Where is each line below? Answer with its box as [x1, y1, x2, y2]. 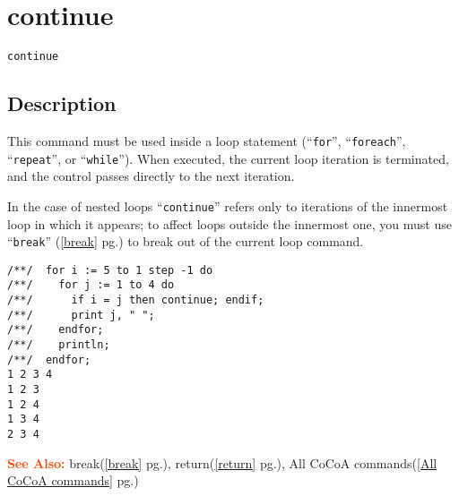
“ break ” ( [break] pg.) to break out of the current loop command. [7, 232, 364, 251]
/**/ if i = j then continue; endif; [7, 294, 264, 307]
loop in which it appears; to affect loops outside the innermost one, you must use [7, 214, 452, 233]
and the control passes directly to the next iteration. [7, 167, 295, 185]
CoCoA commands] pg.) [7, 471, 139, 490]
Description [7, 90, 117, 117]
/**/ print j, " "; [7, 308, 155, 321]
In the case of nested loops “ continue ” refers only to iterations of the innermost [7, 196, 448, 215]
